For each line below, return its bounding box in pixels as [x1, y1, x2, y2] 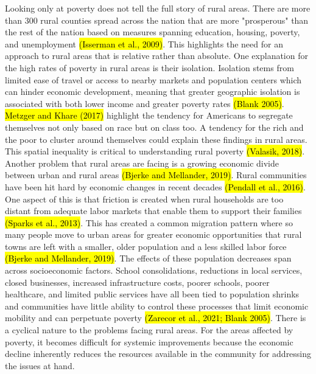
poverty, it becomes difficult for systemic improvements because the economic [5, 335, 293, 348]
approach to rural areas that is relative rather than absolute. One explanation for [5, 49, 308, 62]
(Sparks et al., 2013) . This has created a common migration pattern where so [5, 216, 293, 229]
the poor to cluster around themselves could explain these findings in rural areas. [5, 133, 307, 145]
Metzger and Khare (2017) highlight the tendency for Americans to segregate [5, 109, 293, 122]
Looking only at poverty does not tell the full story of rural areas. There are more [5, 2, 311, 14]
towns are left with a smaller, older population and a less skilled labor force [5, 240, 287, 252]
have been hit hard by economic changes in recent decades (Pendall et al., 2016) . [5, 180, 306, 193]
